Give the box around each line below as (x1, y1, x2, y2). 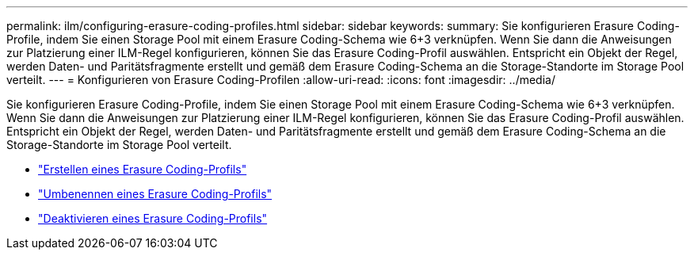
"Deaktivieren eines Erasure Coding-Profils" (38, 212, 268, 225)
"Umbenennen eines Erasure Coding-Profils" (38, 187, 273, 201)
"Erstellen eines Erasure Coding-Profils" (38, 162, 247, 176)
